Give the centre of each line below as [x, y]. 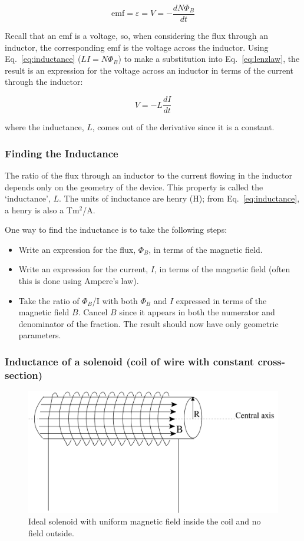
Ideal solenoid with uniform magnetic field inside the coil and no [145, 521]
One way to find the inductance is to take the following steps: [116, 230]
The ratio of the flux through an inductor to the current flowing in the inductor [148, 175]
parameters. [40, 335]
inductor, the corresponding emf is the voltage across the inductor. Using [137, 47]
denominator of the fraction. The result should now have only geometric [148, 323]
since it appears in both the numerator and [197, 312]
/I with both [115, 300]
